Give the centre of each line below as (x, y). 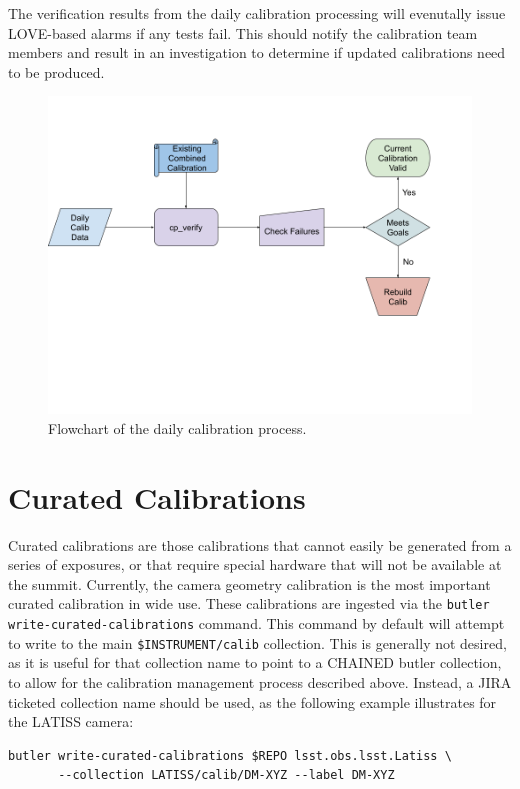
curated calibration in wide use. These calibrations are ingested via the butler (249, 603)
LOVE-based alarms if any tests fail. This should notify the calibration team (243, 32)
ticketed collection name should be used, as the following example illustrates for (252, 701)
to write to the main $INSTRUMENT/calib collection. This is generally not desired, (257, 642)
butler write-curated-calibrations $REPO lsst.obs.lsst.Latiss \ (230, 755)
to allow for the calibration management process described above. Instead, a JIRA (260, 682)
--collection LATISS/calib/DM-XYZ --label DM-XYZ (226, 775)
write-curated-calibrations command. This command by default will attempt (256, 623)
